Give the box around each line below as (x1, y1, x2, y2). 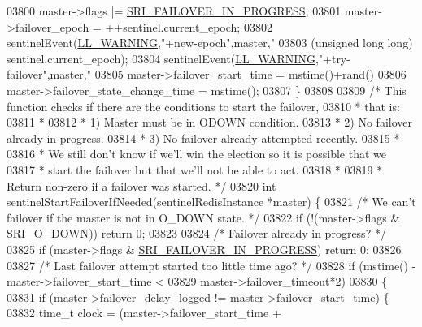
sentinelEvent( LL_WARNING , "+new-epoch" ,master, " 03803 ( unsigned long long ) (7, 34, 413, 51)
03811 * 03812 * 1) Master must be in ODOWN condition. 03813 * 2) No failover (7, 114, 412, 131)
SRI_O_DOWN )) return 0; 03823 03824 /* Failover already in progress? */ (7, 225, 386, 242)
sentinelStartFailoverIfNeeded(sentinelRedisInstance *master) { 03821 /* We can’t (7, 193, 416, 210)
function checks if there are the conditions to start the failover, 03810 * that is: (7, 97, 400, 114)
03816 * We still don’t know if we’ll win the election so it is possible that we (7, 145, 387, 162)
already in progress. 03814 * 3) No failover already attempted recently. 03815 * (7, 129, 400, 146)
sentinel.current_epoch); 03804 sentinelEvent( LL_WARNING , (7, 49, 319, 67)
